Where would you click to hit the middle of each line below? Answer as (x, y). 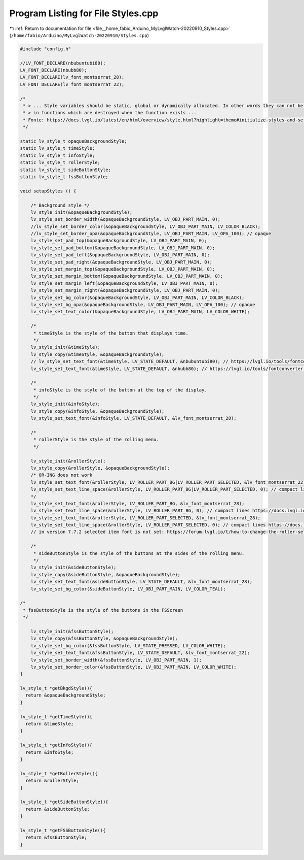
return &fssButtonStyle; (56, 837)
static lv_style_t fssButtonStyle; (64, 177)
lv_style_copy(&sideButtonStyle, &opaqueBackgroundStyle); (106, 574)
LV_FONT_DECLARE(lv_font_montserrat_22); (72, 84)
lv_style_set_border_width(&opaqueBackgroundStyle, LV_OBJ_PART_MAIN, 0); (125, 219)
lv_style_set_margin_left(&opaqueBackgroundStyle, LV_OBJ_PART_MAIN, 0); (124, 283)
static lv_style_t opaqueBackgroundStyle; (73, 141)
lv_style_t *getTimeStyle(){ (56, 717)
